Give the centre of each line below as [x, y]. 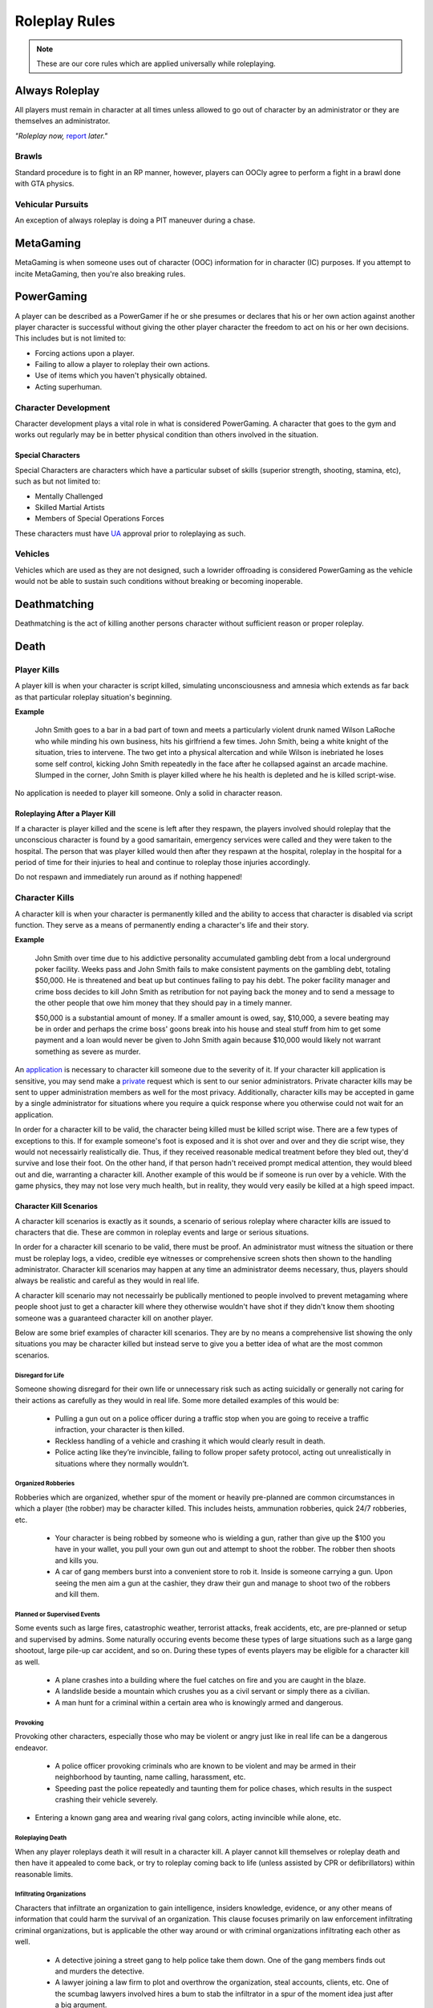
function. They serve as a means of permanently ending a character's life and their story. [162, 924]
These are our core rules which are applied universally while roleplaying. [156, 63]
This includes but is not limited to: [71, 338]
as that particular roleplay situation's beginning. [93, 697]
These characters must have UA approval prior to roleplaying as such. [130, 533]
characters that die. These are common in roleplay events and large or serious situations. [162, 1232]
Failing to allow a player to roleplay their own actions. [122, 365]
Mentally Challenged [69, 496]
